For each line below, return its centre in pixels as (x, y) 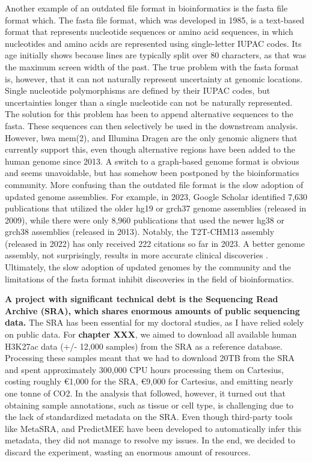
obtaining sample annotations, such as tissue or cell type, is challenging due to (149, 405)
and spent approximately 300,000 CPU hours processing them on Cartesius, (144, 369)
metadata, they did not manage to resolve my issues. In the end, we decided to (150, 440)
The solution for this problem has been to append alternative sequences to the (149, 114)
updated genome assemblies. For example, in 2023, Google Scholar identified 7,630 (156, 196)
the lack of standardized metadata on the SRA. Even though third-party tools (149, 417)
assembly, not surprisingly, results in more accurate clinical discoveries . (136, 255)
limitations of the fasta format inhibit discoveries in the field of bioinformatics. (150, 278)
